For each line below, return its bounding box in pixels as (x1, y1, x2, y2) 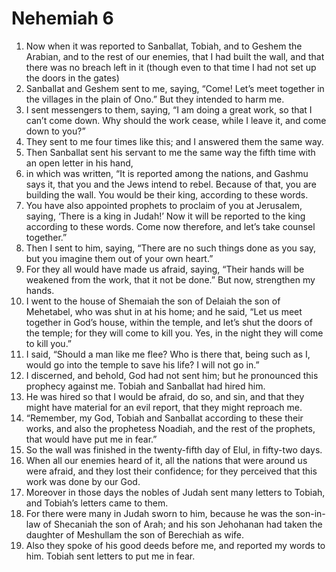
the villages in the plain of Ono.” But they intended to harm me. (25, 93, 285, 105)
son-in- (295, 507, 326, 519)
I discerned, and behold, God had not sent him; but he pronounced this (25, 369, 319, 381)
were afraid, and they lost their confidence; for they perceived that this (25, 465, 318, 477)
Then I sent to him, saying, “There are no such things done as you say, (25, 242, 317, 254)
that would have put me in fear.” (25, 433, 158, 445)
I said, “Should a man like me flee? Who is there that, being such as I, (25, 348, 311, 360)
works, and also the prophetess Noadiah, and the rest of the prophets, (25, 422, 316, 434)
